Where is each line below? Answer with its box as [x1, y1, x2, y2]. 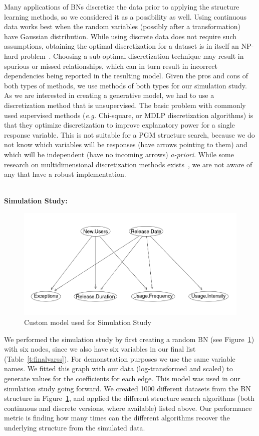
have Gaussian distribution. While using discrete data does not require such [4, 31, 236, 41]
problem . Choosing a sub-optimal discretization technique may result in [20, 50, 244, 61]
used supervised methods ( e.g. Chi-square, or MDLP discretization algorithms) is [4, 110, 253, 120]
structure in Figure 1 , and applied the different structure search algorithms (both [4, 393, 254, 403]
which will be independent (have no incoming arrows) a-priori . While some [4, 149, 234, 159]
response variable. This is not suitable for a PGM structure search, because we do [4, 129, 255, 140]
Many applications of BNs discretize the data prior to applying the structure [4, 2, 239, 12]
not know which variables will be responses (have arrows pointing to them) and [4, 139, 247, 150]
